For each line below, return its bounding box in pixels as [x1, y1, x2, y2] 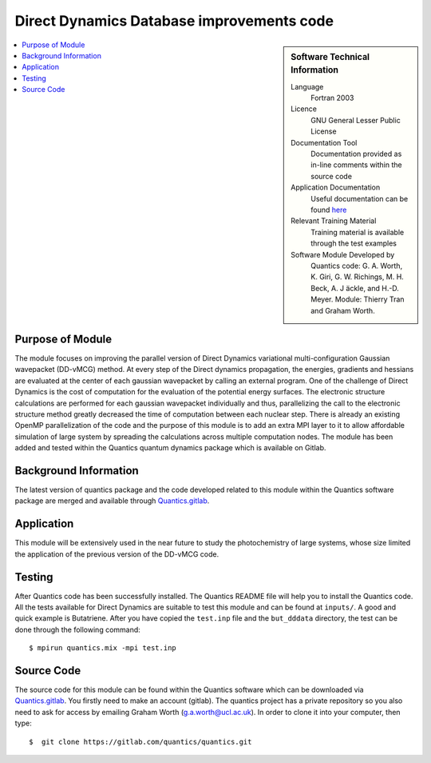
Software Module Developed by [291, 250, 395, 259]
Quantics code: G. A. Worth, [310, 261, 403, 270]
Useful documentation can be [310, 194, 409, 203]
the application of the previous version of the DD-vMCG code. [14, 549, 219, 559]
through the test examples [310, 238, 397, 248]
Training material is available [310, 227, 405, 237]
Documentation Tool [291, 138, 358, 147]
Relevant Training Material [291, 216, 377, 226]
